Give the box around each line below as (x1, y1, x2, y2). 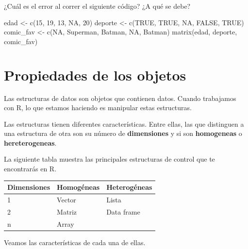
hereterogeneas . (4, 137, 57, 148)
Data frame (106, 206, 140, 216)
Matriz (57, 206, 77, 216)
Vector (57, 195, 76, 204)
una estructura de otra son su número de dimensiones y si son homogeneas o (4, 128, 242, 138)
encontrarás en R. (4, 164, 57, 174)
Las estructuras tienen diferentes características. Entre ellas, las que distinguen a (4, 118, 244, 129)
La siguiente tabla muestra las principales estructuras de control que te (4, 154, 215, 164)
